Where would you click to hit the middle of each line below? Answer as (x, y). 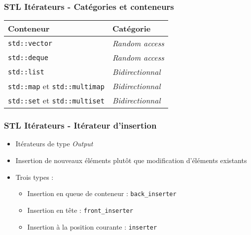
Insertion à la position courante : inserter (92, 226)
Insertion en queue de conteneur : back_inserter (102, 193)
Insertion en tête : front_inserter (80, 210)
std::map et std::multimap (56, 86)
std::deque (28, 57)
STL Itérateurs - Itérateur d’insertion (80, 125)
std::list (26, 72)
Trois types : (35, 177)
